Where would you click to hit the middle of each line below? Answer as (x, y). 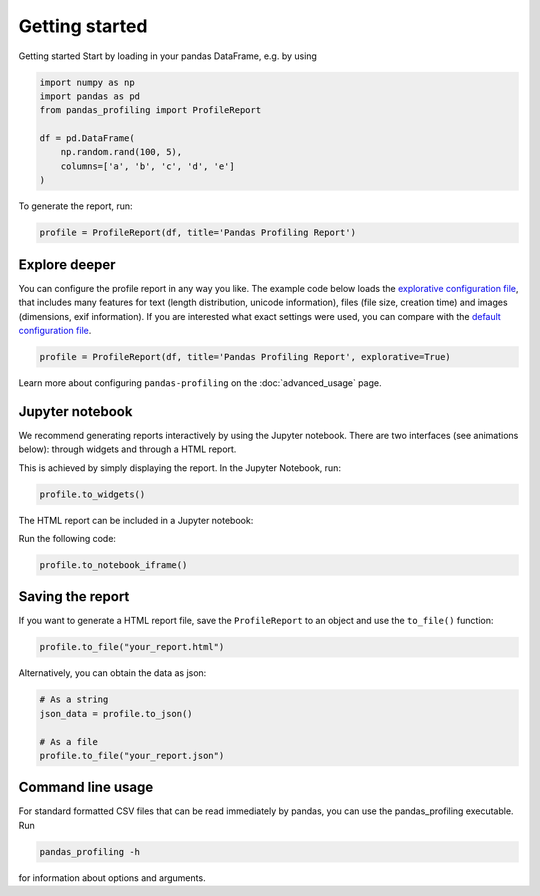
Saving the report (74, 596)
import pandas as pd (89, 96)
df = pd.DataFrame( (87, 138)
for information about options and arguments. (112, 877)
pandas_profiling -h (89, 851)
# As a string (74, 699)
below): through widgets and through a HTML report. (127, 449)
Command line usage (86, 787)
